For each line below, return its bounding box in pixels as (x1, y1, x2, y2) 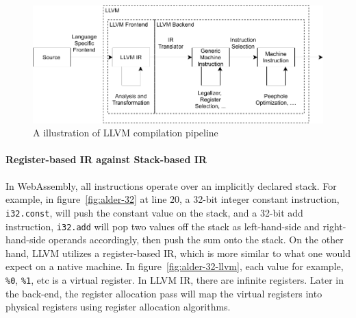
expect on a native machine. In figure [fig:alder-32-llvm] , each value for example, (5, 259, 344, 273)
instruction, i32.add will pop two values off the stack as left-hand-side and (5, 219, 320, 233)
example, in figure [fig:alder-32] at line (5, 192, 167, 206)
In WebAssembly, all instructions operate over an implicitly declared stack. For (5, 178, 337, 193)
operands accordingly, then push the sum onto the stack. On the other (49, 232, 344, 247)
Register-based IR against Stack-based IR (5, 152, 207, 167)
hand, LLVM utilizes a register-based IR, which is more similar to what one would (5, 245, 351, 260)
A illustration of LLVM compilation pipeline (33, 125, 218, 140)
